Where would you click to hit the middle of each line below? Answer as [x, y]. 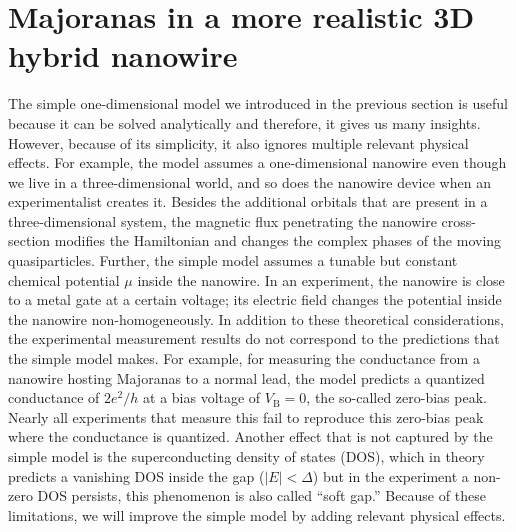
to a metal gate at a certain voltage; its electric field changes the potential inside [255, 299]
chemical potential [64, 279]
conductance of [54, 397]
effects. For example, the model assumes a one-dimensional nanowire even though [257, 162]
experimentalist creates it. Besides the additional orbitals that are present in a [248, 201]
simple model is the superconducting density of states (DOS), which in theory [246, 456]
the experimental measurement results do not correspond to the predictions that [254, 338]
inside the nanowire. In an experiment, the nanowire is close [321, 279]
